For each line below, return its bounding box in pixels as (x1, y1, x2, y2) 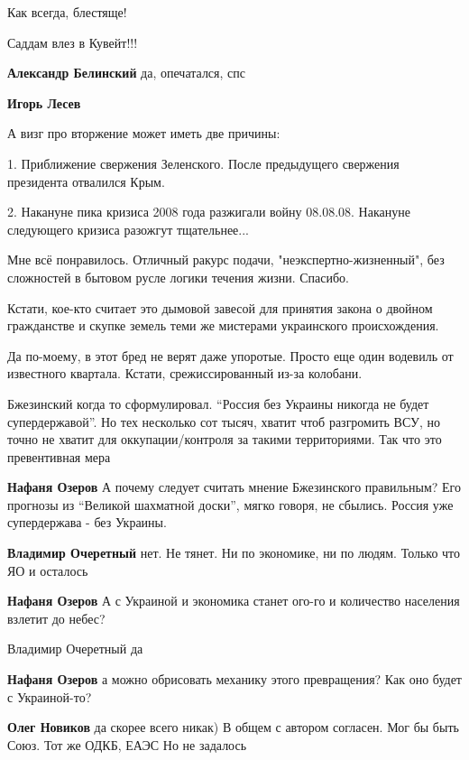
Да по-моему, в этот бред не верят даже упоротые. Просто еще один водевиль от (7, 346, 454, 365)
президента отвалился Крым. (7, 171, 165, 190)
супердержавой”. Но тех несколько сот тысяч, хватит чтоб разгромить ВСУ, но (7, 412, 441, 431)
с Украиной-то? (7, 687, 92, 706)
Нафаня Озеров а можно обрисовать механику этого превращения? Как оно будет (7, 670, 462, 689)
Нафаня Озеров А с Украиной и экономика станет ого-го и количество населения (7, 591, 460, 610)
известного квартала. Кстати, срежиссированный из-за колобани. (7, 364, 363, 383)
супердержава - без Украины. (7, 513, 167, 532)
